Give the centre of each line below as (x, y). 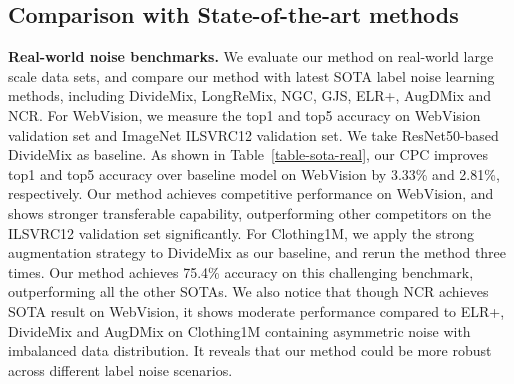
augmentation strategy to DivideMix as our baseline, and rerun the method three (257, 252)
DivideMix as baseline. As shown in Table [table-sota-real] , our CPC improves (248, 154)
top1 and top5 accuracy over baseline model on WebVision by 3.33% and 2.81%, (254, 173)
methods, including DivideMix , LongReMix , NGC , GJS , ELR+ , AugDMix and (250, 95)
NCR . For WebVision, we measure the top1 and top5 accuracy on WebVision (244, 114)
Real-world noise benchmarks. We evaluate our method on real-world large (251, 56)
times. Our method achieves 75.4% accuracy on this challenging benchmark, (241, 271)
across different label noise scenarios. (120, 369)
